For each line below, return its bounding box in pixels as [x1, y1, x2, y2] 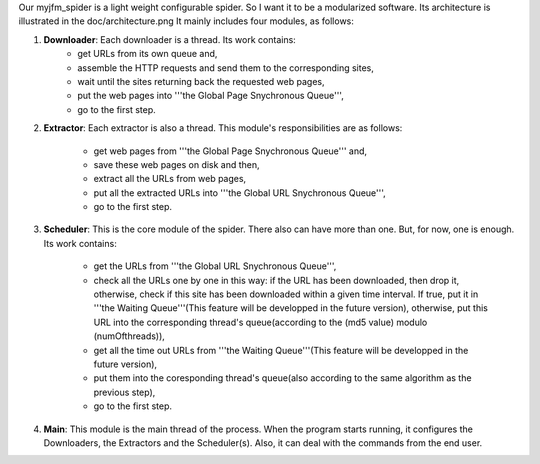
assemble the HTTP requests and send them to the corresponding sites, [77, 61, 375, 74]
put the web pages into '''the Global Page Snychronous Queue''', [77, 90, 344, 102]
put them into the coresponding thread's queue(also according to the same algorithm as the [93, 372, 472, 384]
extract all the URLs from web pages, [93, 173, 247, 185]
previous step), [93, 386, 156, 398]
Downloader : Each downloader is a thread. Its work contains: [43, 33, 297, 45]
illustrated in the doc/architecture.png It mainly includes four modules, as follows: [18, 15, 355, 27]
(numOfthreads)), [93, 330, 165, 342]
